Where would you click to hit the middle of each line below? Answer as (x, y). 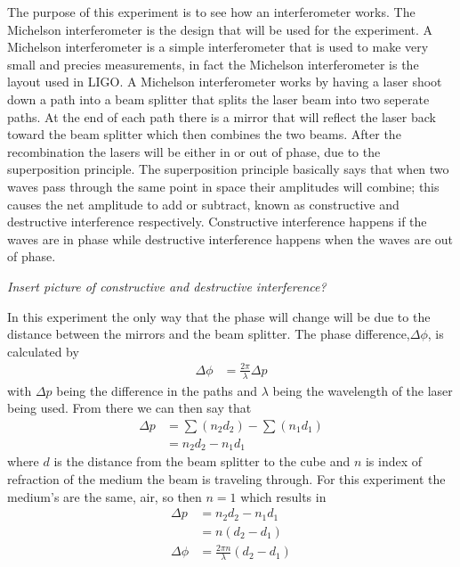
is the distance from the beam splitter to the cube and (202, 461)
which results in (283, 496)
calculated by (43, 351)
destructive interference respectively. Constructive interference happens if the (217, 222)
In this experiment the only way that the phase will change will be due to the (219, 316)
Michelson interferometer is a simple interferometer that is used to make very (218, 47)
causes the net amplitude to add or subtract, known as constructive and (203, 204)
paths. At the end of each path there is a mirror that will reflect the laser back (222, 116)
